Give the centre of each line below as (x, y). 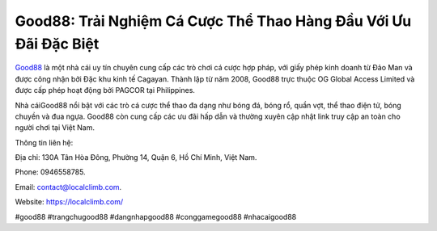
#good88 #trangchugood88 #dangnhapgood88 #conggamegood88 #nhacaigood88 (156, 216)
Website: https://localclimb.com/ (69, 202)
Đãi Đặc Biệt (57, 44)
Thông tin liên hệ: (44, 142)
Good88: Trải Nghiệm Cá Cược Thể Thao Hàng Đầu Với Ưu (213, 21)
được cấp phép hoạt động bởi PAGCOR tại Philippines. (105, 90)
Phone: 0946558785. (50, 172)
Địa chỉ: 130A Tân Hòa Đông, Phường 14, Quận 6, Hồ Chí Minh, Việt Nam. (136, 157)
